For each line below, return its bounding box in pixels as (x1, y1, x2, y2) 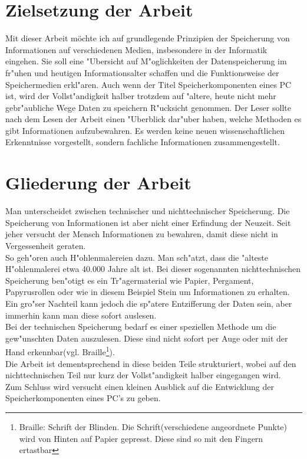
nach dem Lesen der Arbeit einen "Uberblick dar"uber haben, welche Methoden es (5, 113, 302, 125)
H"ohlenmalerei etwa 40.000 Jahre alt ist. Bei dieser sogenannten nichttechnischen (5, 263, 301, 275)
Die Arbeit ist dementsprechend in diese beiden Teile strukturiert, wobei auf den (5, 357, 296, 369)
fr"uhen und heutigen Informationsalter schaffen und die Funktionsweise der (5, 66, 279, 78)
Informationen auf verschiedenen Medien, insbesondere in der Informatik (5, 43, 268, 55)
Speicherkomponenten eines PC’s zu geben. (5, 392, 161, 404)
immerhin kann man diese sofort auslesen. (5, 309, 157, 321)
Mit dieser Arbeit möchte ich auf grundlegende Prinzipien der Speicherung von (5, 32, 290, 44)
